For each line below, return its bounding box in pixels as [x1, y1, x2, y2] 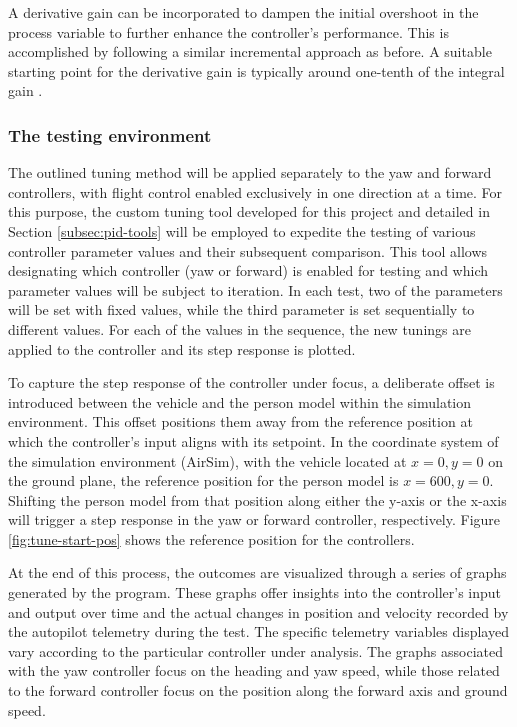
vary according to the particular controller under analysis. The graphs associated [8, 640, 503, 661]
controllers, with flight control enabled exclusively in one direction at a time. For [8, 181, 503, 202]
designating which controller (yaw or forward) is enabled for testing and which [8, 260, 488, 281]
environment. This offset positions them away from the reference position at [8, 411, 473, 432]
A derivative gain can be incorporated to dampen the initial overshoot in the [8, 2, 479, 22]
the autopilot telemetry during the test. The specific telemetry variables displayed [8, 621, 509, 642]
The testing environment [8, 122, 212, 147]
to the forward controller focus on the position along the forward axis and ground [8, 680, 508, 701]
